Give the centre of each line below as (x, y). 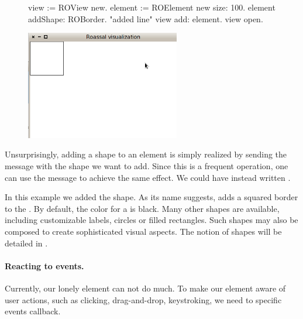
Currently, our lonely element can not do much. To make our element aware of (145, 288)
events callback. (33, 311)
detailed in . (26, 243)
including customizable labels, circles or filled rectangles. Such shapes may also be (151, 220)
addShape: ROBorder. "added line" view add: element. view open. (146, 18)
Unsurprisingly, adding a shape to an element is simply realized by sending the (146, 154)
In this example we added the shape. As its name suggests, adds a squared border (151, 197)
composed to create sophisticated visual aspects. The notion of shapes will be (143, 231)
